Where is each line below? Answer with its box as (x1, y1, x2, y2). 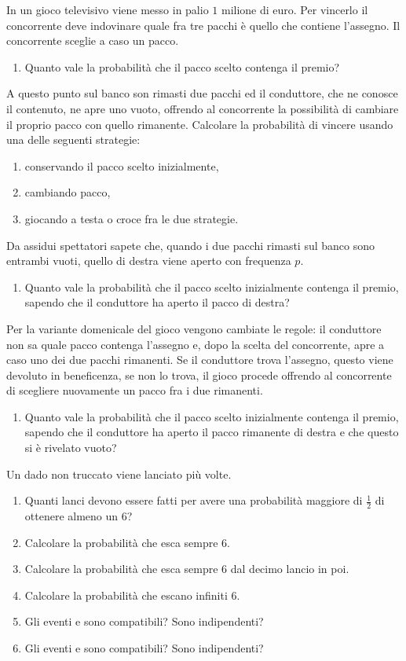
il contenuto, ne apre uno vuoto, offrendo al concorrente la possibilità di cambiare (6, 100, 399, 116)
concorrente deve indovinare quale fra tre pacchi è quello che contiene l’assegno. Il (6, 17, 401, 33)
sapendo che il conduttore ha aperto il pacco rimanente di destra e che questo (24, 424, 399, 440)
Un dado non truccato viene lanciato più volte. (6, 465, 232, 482)
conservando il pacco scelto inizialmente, (24, 157, 219, 174)
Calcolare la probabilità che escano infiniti (24, 586, 228, 603)
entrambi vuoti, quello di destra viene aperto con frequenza (6, 252, 291, 269)
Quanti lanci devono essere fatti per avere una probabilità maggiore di (24, 492, 363, 509)
